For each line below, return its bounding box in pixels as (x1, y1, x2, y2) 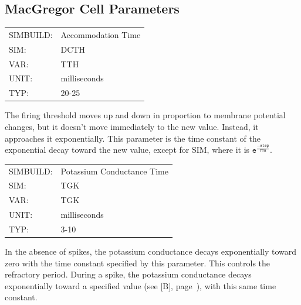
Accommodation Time (60, 28, 141, 40)
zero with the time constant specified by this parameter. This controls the (5, 256, 270, 269)
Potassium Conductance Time (60, 165, 168, 177)
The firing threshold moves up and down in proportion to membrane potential (5, 109, 286, 121)
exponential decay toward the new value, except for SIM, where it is (5, 143, 250, 156)
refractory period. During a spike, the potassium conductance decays (5, 268, 252, 280)
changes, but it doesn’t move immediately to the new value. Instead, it (5, 121, 259, 133)
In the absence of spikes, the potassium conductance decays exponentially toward (5, 245, 297, 258)
